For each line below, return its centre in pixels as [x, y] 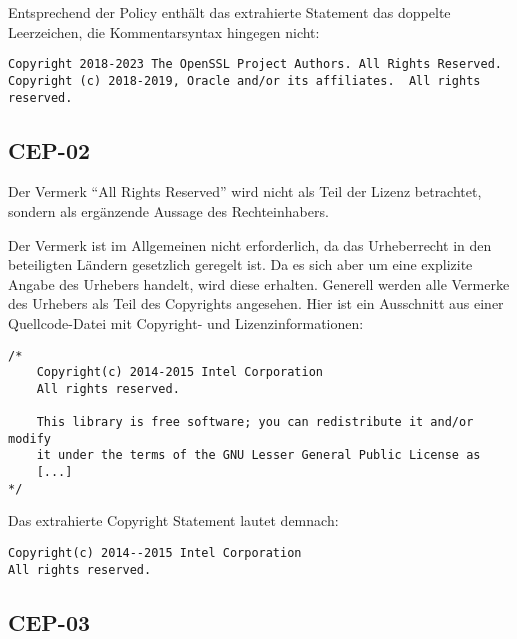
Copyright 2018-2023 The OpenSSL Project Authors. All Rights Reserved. [255, 64]
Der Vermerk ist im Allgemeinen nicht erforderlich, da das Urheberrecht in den [250, 244]
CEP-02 [49, 149]
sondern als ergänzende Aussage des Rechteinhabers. [168, 210]
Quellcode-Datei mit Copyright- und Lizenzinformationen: [186, 322]
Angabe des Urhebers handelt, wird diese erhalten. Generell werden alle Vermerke [259, 283]
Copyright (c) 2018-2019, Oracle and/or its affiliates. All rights [244, 80]
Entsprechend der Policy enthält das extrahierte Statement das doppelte [229, 12]
